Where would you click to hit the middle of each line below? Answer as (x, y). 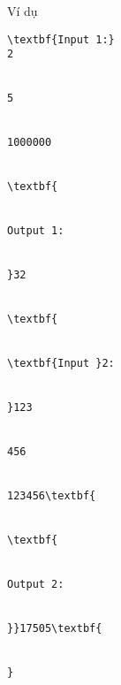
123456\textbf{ (52, 495)
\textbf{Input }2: (61, 364)
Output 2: (36, 584)
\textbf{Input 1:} (61, 39)
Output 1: (36, 231)
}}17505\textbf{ (55, 628)
